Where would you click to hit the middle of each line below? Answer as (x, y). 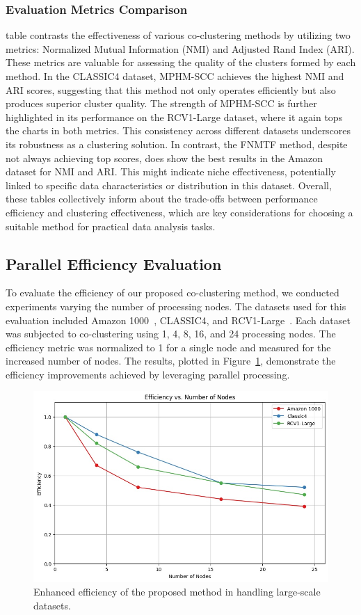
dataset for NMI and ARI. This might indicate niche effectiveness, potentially (171, 171)
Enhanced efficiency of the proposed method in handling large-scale (177, 592)
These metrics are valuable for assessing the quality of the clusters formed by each (181, 62)
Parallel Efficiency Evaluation (114, 263)
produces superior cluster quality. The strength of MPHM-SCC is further (161, 103)
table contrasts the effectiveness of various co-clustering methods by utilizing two (178, 35)
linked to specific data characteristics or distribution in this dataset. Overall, (169, 185)
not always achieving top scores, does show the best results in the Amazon (165, 158)
